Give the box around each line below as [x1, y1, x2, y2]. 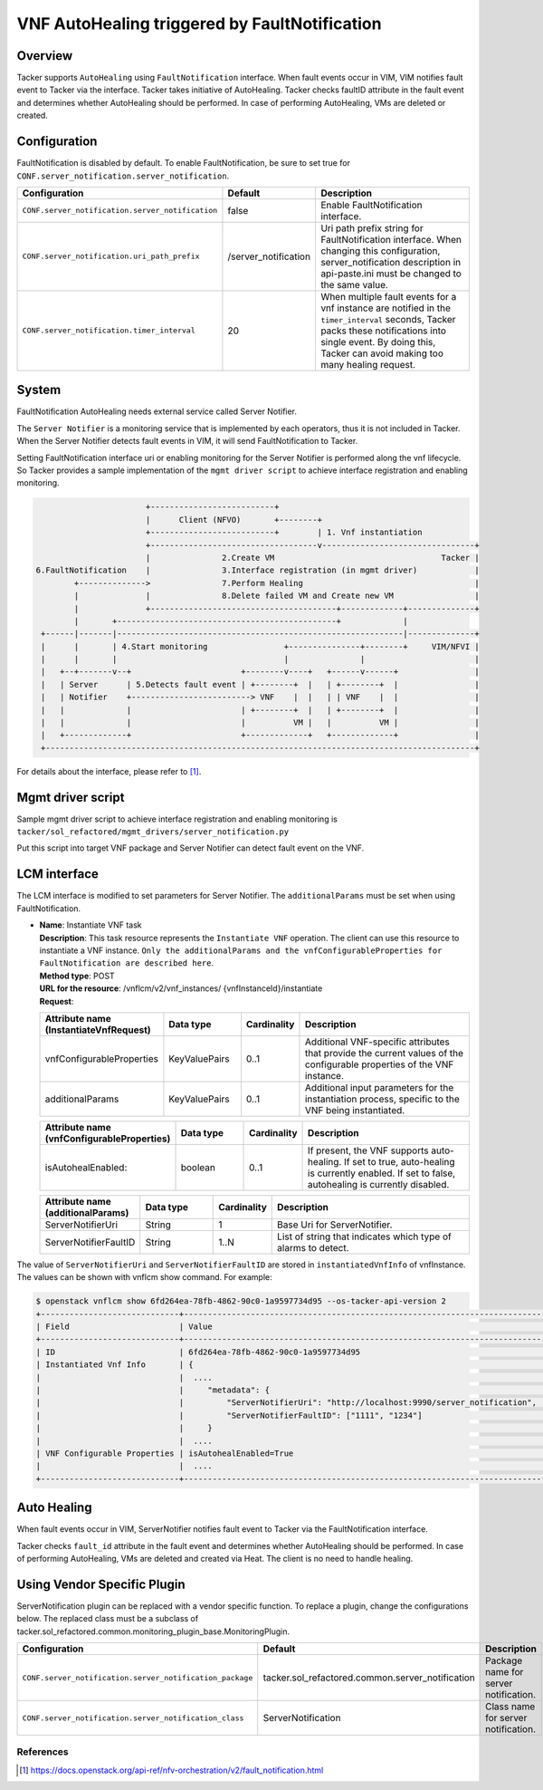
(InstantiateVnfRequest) [44, 1024, 151, 1036]
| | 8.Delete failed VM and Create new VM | [73, 591, 480, 601]
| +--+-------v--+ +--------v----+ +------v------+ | [41, 667, 480, 677]
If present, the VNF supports [308, 1144, 429, 1157]
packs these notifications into [320, 324, 447, 337]
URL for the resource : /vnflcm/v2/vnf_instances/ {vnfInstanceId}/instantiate [39, 983, 323, 994]
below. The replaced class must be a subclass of [16, 1613, 199, 1624]
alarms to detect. [277, 1241, 349, 1254]
